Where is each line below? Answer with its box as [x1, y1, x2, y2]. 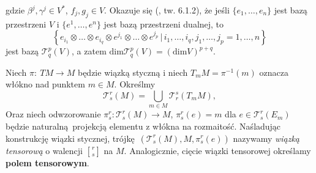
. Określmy [114, 78, 156, 90]
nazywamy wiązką [233, 131, 300, 144]
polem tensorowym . [6, 156, 89, 169]
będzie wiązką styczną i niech [77, 65, 188, 78]
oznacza [259, 65, 288, 78]
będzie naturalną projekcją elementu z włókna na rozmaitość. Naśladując [6, 119, 281, 132]
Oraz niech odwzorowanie [6, 108, 101, 120]
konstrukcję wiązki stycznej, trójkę [6, 131, 135, 144]
